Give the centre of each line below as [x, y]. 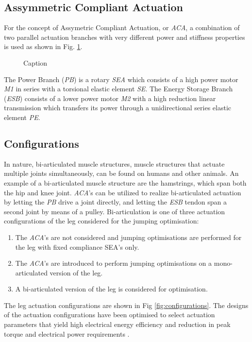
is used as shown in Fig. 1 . [43, 46]
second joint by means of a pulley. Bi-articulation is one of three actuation [115, 211]
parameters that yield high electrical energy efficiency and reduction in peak [117, 324]
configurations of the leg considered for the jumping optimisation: [101, 221]
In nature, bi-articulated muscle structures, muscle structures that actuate [114, 163]
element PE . [22, 117]
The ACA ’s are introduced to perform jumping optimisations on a [114, 263]
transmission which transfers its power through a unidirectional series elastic [118, 108]
